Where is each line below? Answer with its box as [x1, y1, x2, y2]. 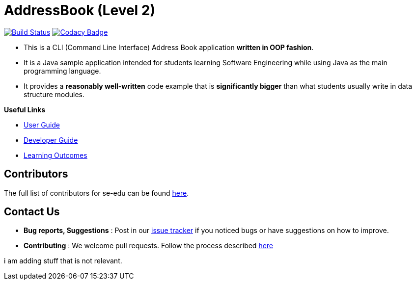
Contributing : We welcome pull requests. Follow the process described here [24, 241, 274, 250]
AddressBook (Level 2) [4, 2, 155, 19]
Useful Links [4, 105, 46, 114]
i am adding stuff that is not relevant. [4, 257, 122, 265]
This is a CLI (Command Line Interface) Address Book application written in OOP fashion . [24, 43, 314, 52]
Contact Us [4, 206, 60, 218]
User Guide [24, 120, 60, 129]
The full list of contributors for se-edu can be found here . [4, 188, 189, 197]
